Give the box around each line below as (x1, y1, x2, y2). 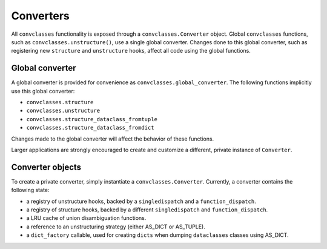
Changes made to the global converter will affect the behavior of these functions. (11, 135, 214, 142)
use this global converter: (11, 87, 75, 95)
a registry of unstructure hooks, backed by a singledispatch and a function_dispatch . (26, 198, 257, 205)
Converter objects (11, 162, 82, 172)
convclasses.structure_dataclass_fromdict (26, 124, 154, 131)
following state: (11, 187, 50, 194)
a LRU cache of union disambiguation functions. (26, 214, 147, 222)
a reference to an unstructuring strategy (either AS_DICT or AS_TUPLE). (26, 223, 205, 230)
